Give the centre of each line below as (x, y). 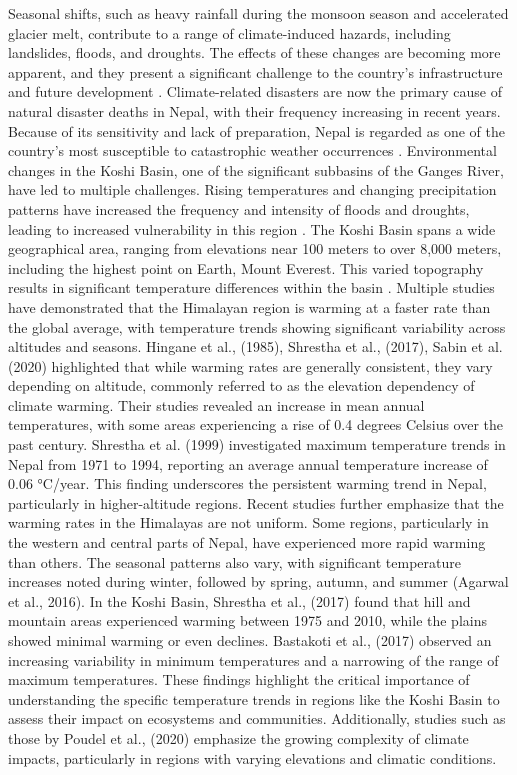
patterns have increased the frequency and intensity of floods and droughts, (239, 208)
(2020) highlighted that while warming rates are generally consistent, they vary (250, 365)
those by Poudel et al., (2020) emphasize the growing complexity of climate (238, 737)
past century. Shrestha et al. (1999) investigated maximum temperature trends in (257, 444)
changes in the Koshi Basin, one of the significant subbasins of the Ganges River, (256, 169)
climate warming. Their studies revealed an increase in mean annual (216, 404)
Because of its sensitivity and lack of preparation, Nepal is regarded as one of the (257, 130)
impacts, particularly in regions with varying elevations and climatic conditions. (252, 757)
